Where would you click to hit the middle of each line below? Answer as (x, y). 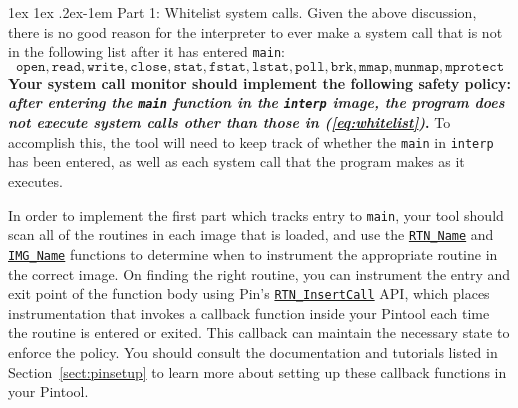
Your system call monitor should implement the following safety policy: (260, 82)
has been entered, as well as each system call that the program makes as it (236, 161)
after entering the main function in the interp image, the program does (256, 102)
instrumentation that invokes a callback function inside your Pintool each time (249, 312)
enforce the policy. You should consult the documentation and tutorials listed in (253, 351)
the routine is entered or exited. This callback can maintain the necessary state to (259, 332)
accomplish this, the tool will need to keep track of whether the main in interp (251, 141)
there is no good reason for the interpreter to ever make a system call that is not (255, 31)
